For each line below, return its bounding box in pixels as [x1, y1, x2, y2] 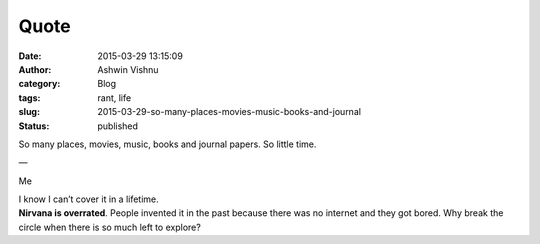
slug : [18, 106, 40, 118]
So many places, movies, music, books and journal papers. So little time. [18, 138, 317, 150]
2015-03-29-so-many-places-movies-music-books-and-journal [97, 106, 362, 118]
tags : [18, 91, 41, 104]
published [97, 120, 139, 132]
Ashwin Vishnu [97, 63, 159, 75]
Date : [18, 50, 42, 62]
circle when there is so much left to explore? [18, 221, 202, 233]
